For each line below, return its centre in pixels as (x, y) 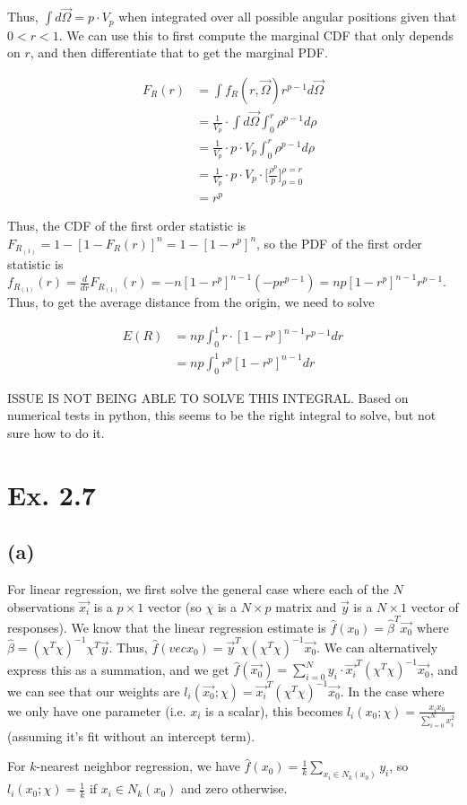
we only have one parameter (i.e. (97, 710)
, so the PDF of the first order (339, 243)
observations (41, 606)
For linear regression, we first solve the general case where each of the (198, 588)
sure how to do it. (56, 432)
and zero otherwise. (234, 788)
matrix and (306, 606)
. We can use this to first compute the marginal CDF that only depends (256, 35)
